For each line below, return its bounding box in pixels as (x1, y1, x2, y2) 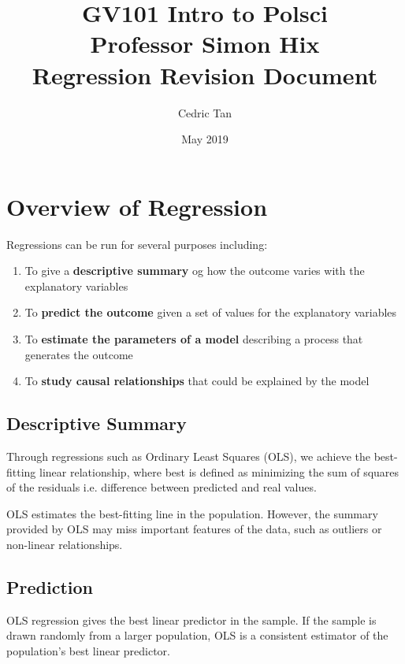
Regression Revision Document (32, 58, 378, 91)
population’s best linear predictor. (6, 642, 170, 658)
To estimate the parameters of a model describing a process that (24, 331, 363, 347)
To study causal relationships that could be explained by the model (24, 373, 370, 389)
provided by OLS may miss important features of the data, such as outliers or (6, 521, 382, 537)
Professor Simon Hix (90, 28, 320, 60)
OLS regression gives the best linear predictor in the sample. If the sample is (6, 611, 377, 628)
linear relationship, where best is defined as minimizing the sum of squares (39, 463, 399, 480)
